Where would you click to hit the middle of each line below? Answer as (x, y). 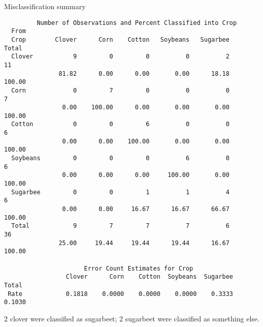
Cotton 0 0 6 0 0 (120, 124)
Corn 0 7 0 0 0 (120, 90)
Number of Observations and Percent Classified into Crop (137, 23)
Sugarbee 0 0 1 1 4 (120, 192)
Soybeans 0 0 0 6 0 (120, 158)
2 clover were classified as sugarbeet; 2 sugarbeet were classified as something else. (132, 318)
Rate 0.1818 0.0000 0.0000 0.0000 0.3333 (121, 294)
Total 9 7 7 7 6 (120, 226)
